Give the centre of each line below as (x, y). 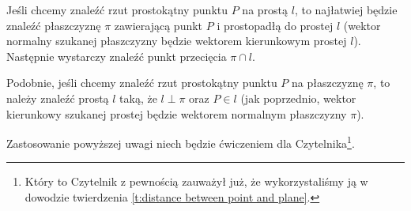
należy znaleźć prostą (58, 98)
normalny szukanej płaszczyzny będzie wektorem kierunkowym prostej (177, 41)
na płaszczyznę (327, 83)
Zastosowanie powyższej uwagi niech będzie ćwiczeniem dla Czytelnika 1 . (181, 142)
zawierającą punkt (158, 25)
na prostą (265, 9)
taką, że (138, 98)
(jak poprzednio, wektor (298, 98)
